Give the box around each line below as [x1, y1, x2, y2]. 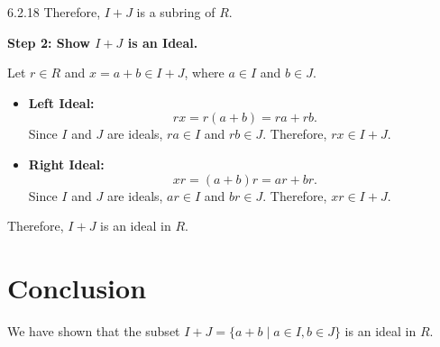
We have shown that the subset [7, 321, 180, 340]
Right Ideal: [28, 154, 105, 173]
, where [184, 63, 225, 82]
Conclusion [7, 269, 147, 306]
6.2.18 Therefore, [7, 3, 101, 21]
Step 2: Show [7, 32, 90, 51]
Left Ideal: [28, 93, 95, 112]
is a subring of [136, 3, 215, 21]
